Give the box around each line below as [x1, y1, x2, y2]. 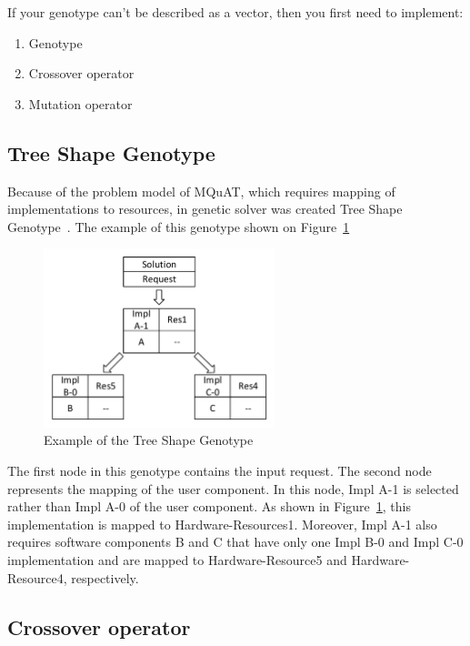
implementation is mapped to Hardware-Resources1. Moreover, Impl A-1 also [7, 514, 437, 533]
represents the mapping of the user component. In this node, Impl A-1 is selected [7, 479, 459, 498]
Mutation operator [28, 94, 133, 113]
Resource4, [7, 568, 67, 587]
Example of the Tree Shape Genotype [44, 430, 254, 449]
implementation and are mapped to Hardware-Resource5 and [7, 550, 347, 570]
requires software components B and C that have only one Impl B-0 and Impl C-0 [7, 532, 464, 551]
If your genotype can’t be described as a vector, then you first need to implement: [7, 3, 464, 21]
